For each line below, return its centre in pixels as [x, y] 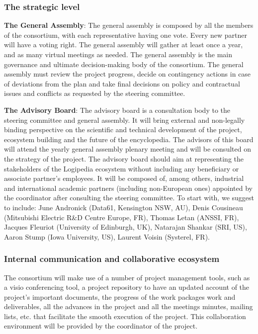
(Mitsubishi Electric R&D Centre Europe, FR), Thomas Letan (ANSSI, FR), [122, 217]
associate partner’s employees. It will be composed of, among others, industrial [124, 178]
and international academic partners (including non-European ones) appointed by [128, 188]
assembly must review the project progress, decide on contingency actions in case [128, 74]
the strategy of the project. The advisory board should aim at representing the [124, 158]
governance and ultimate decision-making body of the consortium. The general [124, 64]
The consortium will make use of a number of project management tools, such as [127, 277]
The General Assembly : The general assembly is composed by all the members [129, 25]
